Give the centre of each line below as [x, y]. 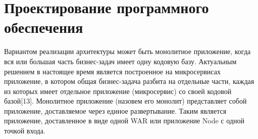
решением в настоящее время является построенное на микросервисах [112, 71]
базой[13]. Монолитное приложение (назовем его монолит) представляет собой [125, 101]
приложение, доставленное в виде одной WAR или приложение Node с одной [124, 121]
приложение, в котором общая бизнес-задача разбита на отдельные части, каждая [129, 81]
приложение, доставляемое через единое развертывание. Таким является [115, 110]
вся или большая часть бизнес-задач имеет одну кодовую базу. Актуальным [120, 61]
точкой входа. [25, 131]
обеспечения [44, 27]
